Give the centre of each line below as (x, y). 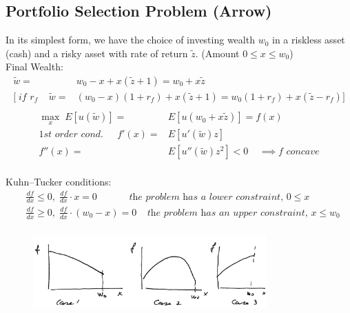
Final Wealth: (34, 67)
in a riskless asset (309, 40)
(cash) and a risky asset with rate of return (97, 53)
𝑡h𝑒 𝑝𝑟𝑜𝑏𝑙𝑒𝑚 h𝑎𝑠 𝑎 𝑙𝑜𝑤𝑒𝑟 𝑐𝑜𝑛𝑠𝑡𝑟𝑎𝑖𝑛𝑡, (206, 197)
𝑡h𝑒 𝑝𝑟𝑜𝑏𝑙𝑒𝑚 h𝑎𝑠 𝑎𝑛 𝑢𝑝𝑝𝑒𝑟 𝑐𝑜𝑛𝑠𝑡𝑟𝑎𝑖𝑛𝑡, (227, 213)
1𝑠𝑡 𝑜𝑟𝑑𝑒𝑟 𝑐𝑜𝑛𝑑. (71, 135)
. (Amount (217, 53)
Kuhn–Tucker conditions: (59, 182)
